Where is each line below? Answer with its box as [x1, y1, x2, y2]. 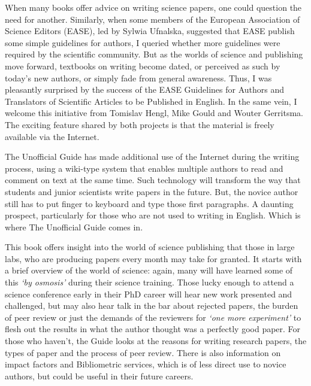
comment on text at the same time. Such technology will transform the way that [5, 174, 301, 186]
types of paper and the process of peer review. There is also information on [5, 346, 281, 358]
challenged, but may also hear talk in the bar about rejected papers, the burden [5, 299, 298, 312]
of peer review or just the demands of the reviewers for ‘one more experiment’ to [5, 311, 301, 323]
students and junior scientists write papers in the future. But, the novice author [5, 185, 298, 197]
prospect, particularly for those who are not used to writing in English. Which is [5, 209, 301, 221]
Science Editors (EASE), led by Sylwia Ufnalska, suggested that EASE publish [5, 25, 295, 37]
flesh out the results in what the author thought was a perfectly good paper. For [5, 323, 301, 335]
